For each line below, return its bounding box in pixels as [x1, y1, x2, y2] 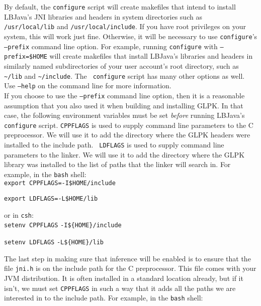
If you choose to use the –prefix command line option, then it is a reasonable [4, 90, 245, 100]
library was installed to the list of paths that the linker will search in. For [4, 159, 231, 170]
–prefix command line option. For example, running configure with [4, 41, 218, 51]
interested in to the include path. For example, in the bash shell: [4, 292, 203, 303]
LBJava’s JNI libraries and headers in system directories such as [4, 11, 202, 22]
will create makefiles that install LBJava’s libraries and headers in [49, 51, 253, 61]
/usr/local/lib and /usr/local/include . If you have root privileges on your [4, 21, 246, 32]
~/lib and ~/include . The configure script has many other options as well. [4, 70, 245, 81]
